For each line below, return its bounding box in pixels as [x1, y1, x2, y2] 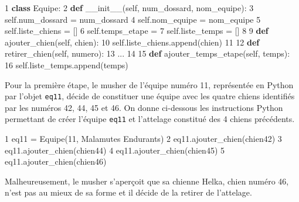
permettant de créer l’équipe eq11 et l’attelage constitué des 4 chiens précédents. [5, 113, 295, 125]
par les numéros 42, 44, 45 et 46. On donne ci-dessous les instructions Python [5, 101, 283, 113]
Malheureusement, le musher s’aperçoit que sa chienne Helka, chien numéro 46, [5, 175, 289, 187]
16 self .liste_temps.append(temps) [5, 58, 128, 71]
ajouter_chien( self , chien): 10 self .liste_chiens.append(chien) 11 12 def [5, 36, 260, 48]
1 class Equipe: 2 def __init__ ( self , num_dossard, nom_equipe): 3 [5, 2, 254, 13]
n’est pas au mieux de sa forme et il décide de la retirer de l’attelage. [5, 186, 252, 198]
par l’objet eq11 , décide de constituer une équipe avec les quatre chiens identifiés [5, 90, 295, 102]
